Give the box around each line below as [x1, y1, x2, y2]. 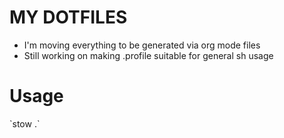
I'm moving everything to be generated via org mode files [23, 39, 261, 51]
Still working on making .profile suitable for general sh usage [23, 49, 274, 61]
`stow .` [9, 117, 41, 130]
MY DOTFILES [9, 6, 128, 29]
